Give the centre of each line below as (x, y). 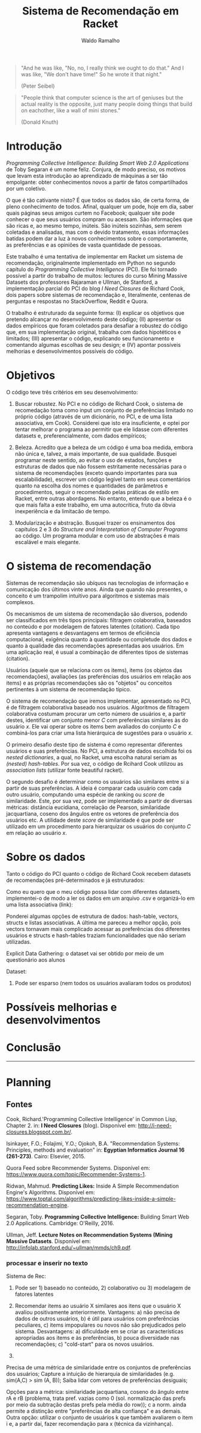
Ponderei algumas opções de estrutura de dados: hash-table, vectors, (93, 916)
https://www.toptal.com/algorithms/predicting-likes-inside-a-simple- (91, 1199)
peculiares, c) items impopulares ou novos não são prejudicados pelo (100, 1325)
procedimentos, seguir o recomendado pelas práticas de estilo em (97, 492)
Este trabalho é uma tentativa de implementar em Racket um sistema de (95, 256)
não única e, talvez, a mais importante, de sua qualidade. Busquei (96, 454)
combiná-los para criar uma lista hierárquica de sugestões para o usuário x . (100, 733)
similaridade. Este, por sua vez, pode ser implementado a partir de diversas (99, 801)
